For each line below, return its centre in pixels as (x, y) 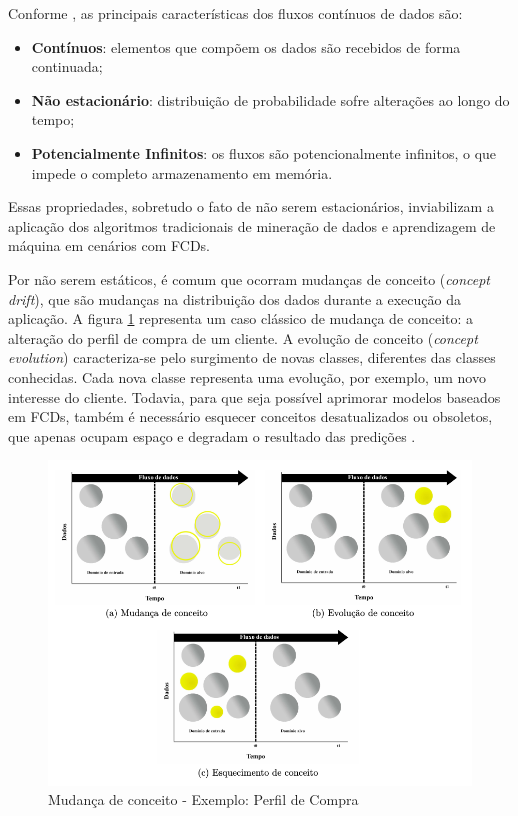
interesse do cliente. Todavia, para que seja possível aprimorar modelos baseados (254, 396)
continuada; (67, 66)
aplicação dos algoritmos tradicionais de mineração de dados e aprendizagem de (252, 225)
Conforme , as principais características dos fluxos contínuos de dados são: (235, 13)
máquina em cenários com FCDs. (109, 245)
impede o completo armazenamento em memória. (182, 172)
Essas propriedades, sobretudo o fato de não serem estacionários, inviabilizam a (251, 206)
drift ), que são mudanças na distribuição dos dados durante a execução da (234, 298)
